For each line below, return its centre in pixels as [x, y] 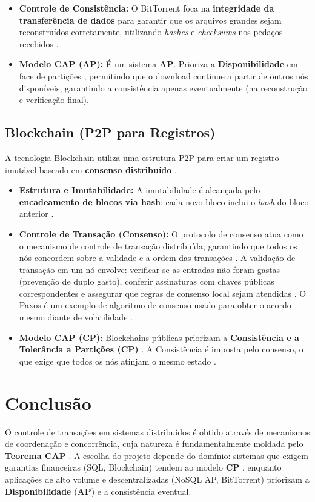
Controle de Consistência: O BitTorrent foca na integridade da [147, 8]
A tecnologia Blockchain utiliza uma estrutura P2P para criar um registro [142, 157]
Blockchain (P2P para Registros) [110, 132]
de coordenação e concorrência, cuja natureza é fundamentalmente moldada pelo [154, 444]
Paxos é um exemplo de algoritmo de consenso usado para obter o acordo [155, 305]
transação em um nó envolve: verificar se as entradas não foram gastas [150, 269]
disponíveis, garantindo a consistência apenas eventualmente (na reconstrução [163, 88]
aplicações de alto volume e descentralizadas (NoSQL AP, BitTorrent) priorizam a [157, 479]
